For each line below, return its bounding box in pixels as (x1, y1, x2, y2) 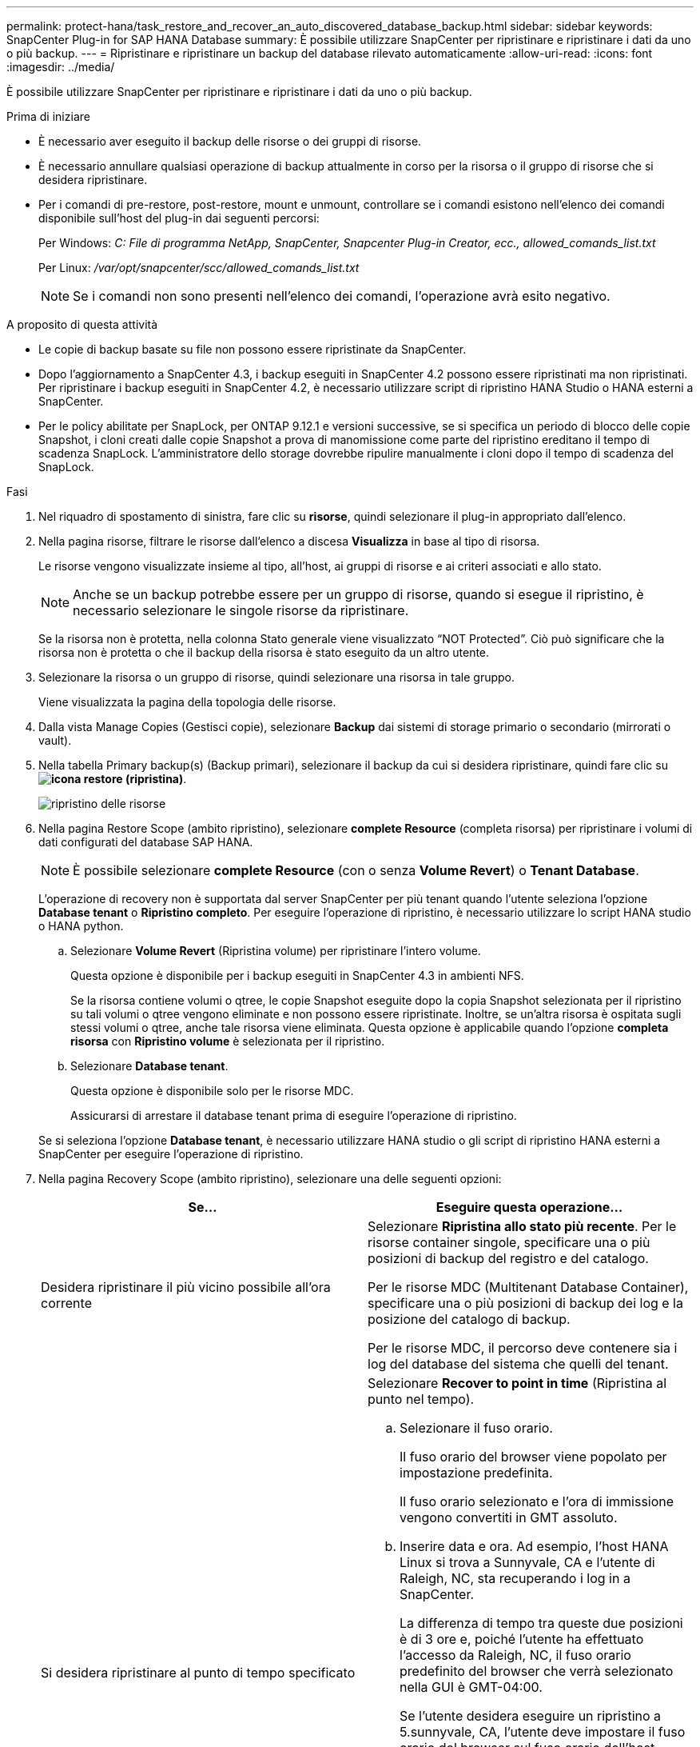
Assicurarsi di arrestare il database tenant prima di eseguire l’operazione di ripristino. (70, 1109, 517, 1122)
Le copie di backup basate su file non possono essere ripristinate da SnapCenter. (38, 342, 467, 356)
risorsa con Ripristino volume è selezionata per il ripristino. (70, 1034, 385, 1048)
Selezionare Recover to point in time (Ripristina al (368, 1375, 667, 1391)
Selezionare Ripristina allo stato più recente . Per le (368, 1218, 677, 1234)
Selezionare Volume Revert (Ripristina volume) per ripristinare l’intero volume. (70, 944, 481, 957)
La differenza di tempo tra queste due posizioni (400, 1615, 683, 1631)
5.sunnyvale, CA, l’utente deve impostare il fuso (400, 1724, 686, 1740)
